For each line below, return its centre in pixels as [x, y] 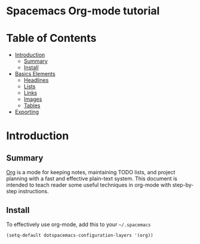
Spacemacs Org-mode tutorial [83, 11]
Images [33, 99]
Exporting [27, 112]
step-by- [183, 185]
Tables [32, 106]
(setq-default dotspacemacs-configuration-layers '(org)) [80, 235]
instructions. [33, 192]
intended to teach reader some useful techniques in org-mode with [89, 185]
